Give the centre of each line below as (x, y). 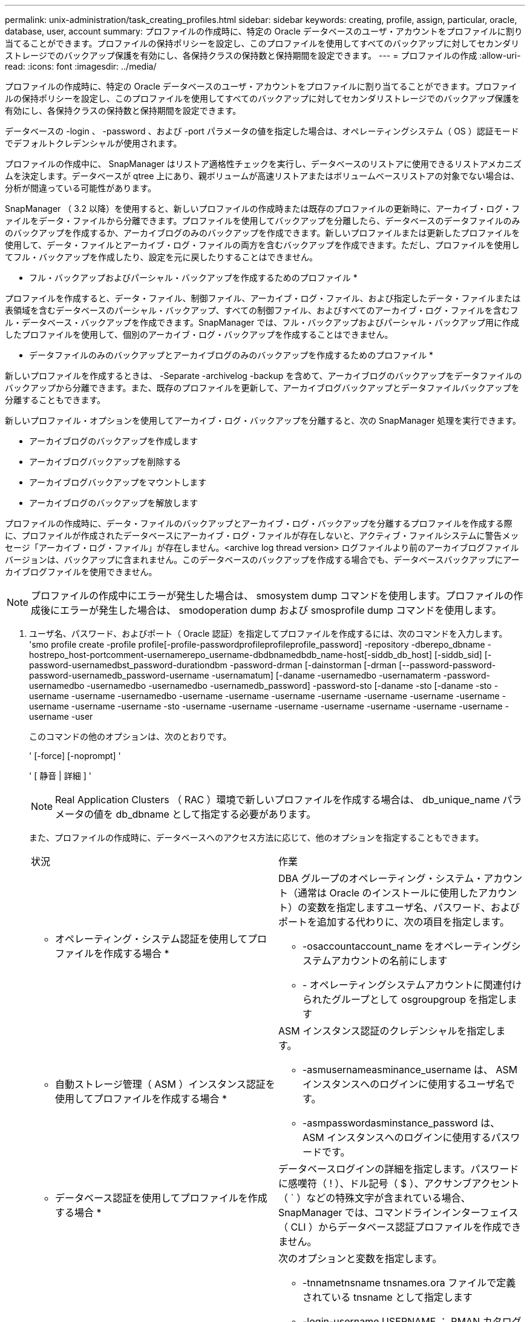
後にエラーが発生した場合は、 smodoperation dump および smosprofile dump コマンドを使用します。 (271, 610)
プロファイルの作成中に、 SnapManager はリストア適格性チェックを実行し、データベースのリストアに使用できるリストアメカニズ (263, 164)
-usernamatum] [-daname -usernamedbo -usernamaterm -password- (351, 675)
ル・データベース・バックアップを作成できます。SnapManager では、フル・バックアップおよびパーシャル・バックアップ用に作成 (262, 322)
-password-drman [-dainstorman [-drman (313, 665)
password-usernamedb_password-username (119, 675)
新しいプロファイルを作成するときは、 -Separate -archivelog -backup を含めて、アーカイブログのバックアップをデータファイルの (263, 376)
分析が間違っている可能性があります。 (80, 188)
